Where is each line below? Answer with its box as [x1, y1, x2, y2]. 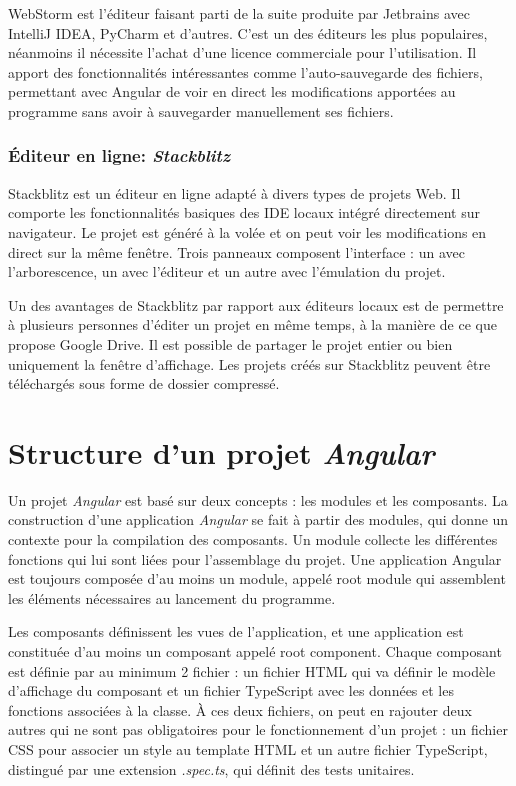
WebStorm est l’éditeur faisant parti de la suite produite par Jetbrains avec [8, 3, 470, 23]
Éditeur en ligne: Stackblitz [8, 143, 230, 168]
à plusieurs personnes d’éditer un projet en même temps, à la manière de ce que [8, 314, 497, 335]
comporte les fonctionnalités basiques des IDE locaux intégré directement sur [8, 202, 480, 223]
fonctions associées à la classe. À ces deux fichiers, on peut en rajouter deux [8, 699, 472, 720]
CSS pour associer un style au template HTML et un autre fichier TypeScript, [8, 738, 488, 759]
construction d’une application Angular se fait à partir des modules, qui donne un [8, 509, 509, 530]
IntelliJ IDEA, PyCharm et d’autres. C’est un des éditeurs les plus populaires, [8, 22, 488, 43]
